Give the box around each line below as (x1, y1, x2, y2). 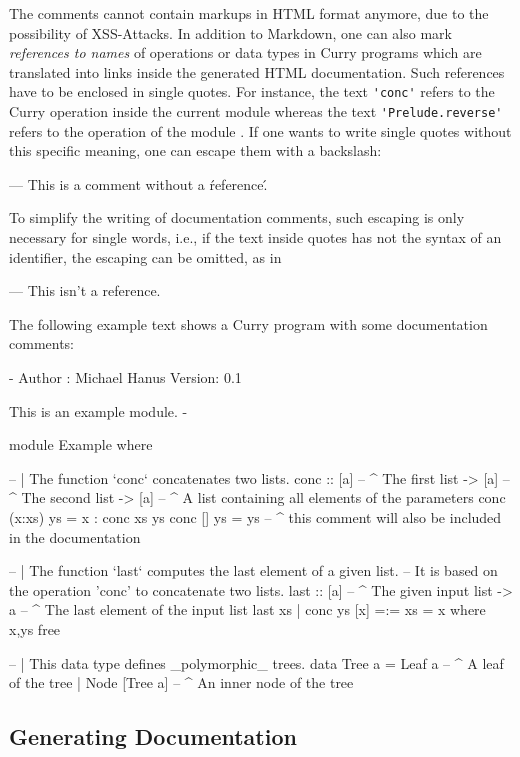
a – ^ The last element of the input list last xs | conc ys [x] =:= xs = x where (9, 599, 486, 620)
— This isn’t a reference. (9, 280, 161, 301)
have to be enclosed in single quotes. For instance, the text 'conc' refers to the (9, 81, 495, 102)
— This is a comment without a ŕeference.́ (9, 173, 268, 194)
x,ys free (9, 618, 61, 639)
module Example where (9, 434, 153, 455)
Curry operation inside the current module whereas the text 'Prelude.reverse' (9, 101, 503, 122)
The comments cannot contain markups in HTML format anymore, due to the (9, 3, 489, 23)
